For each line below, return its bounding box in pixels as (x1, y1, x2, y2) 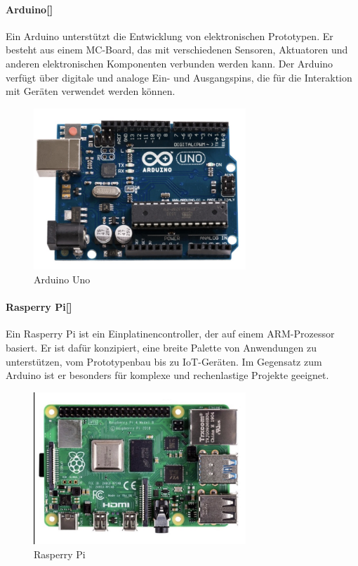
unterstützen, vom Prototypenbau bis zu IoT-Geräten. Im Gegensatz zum (6, 354, 322, 368)
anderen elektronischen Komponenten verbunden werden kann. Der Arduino (6, 56, 333, 70)
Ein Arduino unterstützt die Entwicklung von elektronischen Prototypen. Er (6, 28, 333, 43)
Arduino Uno (34, 271, 91, 286)
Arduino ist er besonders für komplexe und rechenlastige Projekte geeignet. (6, 368, 329, 382)
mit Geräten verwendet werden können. (6, 84, 175, 98)
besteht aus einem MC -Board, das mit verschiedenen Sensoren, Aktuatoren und (6, 42, 348, 57)
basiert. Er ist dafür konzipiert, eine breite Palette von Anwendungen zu (6, 340, 317, 354)
